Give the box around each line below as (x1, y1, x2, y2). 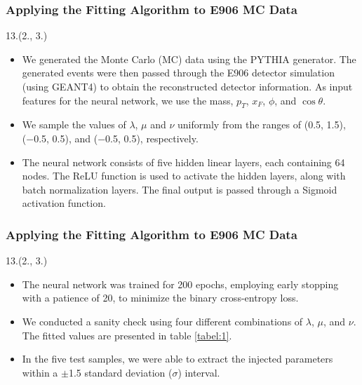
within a (22, 365, 58, 379)
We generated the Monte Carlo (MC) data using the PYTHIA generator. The (22, 51, 356, 66)
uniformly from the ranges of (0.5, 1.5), (177, 117, 346, 132)
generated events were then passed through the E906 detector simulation (22, 65, 335, 80)
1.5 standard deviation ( (68, 365, 173, 379)
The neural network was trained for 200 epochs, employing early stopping (22, 276, 339, 291)
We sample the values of (22, 117, 126, 132)
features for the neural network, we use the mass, (22, 93, 234, 107)
